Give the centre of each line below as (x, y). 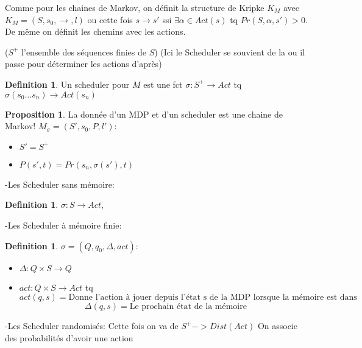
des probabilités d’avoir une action (69, 337)
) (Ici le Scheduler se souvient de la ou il (229, 51)
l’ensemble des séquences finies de (84, 51)
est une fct (163, 84)
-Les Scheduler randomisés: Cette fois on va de (92, 326)
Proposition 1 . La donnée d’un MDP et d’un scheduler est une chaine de (144, 114)
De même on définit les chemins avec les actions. (95, 31)
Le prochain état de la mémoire (188, 307)
